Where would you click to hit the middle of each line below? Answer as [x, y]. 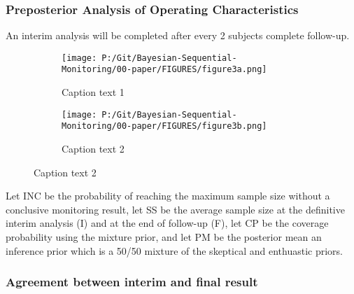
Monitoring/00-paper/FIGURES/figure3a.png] [164, 70]
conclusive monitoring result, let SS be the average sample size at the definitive [175, 209]
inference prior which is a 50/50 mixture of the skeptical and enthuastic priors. [174, 250]
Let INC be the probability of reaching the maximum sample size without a [168, 196]
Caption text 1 [93, 92]
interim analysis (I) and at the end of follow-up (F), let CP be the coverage [167, 223]
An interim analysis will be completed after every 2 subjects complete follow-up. [178, 35]
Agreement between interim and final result [132, 282]
